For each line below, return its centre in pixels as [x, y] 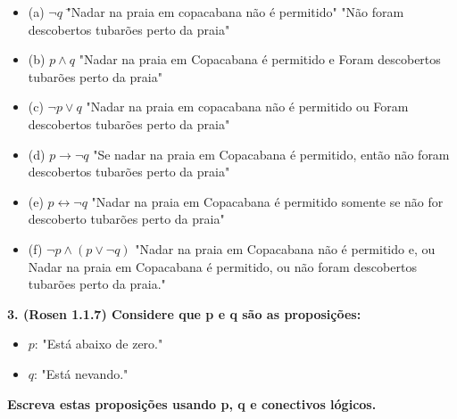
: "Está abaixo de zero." [99, 344]
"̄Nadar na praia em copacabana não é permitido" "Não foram [235, 12]
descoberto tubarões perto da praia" [126, 219]
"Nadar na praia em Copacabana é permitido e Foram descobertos [260, 59]
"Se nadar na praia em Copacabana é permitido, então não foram [271, 154]
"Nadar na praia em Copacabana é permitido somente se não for [267, 201]
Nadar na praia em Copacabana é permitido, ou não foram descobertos [222, 266]
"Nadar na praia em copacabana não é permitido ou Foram [247, 107]
